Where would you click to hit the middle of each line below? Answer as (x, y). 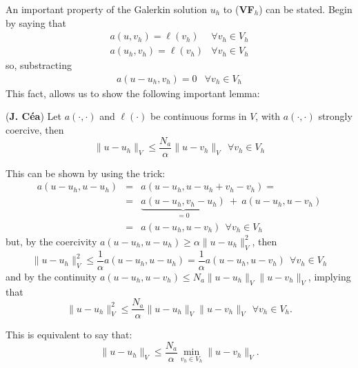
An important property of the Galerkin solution (107, 9)
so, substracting (39, 65)
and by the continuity (51, 276)
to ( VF (239, 9)
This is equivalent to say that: (69, 335)
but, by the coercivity (51, 241)
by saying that (36, 22)
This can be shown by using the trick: (86, 173)
